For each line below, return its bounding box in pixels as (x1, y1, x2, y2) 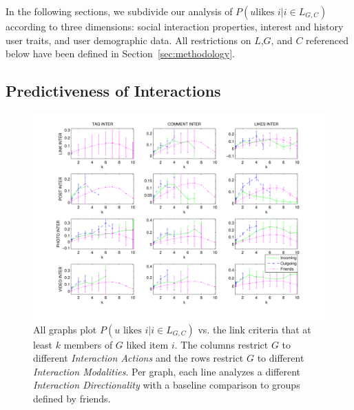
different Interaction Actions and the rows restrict (33, 351, 244, 365)
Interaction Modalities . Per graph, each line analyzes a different (33, 364, 300, 378)
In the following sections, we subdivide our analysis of (6, 4, 233, 18)
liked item (126, 337, 169, 351)
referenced (306, 32, 348, 47)
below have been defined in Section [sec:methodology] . (6, 46, 236, 61)
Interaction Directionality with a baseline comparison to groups (33, 378, 300, 392)
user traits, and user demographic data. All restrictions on (6, 32, 251, 47)
